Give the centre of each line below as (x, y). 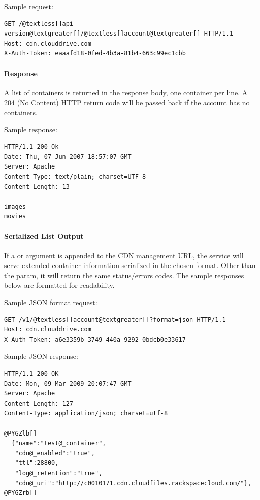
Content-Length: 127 (39, 403)
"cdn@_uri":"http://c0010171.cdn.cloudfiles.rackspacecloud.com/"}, (133, 483)
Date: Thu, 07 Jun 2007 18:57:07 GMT (68, 157)
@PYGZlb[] (21, 433)
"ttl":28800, (37, 463)
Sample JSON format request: (51, 302)
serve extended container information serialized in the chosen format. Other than (130, 265)
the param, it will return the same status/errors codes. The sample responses (124, 275)
